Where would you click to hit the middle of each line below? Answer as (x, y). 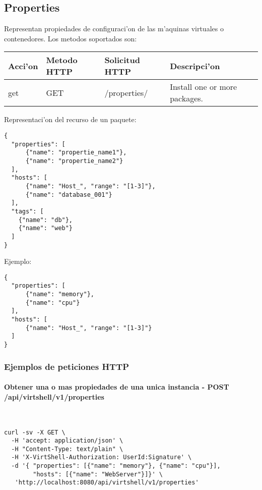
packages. (187, 98)
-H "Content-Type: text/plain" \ (67, 449)
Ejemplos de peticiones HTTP (67, 366)
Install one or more (204, 87)
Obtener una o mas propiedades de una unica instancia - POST (117, 387)
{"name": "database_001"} (69, 195)
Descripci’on (195, 66)
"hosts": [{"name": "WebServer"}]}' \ (98, 474)
